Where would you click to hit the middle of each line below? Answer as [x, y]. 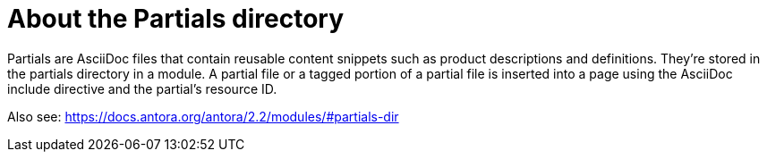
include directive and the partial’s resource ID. [142, 88]
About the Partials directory [176, 19]
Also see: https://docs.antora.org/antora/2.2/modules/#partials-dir [203, 116]
